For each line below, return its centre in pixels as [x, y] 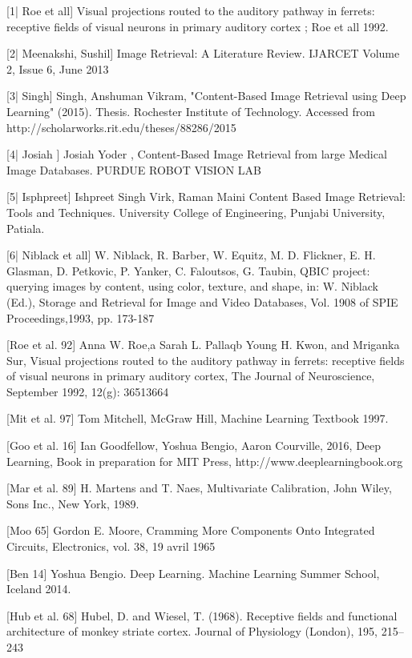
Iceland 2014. [39, 589]
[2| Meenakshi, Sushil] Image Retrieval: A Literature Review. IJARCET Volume [203, 53]
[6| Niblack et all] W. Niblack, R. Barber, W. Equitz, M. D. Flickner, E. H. [191, 255]
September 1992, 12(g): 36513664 [88, 391]
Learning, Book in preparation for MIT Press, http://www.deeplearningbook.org [205, 461]
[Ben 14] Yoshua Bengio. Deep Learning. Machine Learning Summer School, [193, 573]
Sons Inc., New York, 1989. [73, 503]
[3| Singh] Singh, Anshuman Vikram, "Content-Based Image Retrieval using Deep [206, 96]
